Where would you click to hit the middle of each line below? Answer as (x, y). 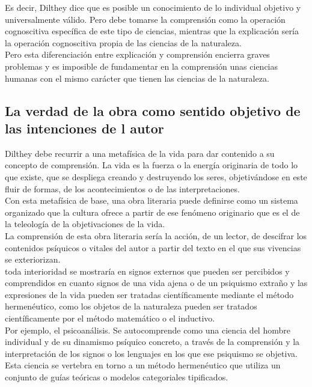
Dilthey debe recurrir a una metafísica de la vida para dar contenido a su (140, 153)
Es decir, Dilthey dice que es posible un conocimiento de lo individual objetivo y (153, 7)
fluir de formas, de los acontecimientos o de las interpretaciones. (122, 188)
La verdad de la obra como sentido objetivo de (153, 110)
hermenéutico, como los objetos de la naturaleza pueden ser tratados (131, 306)
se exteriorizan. (33, 259)
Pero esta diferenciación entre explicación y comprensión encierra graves (137, 54)
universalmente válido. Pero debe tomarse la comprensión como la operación (145, 19)
